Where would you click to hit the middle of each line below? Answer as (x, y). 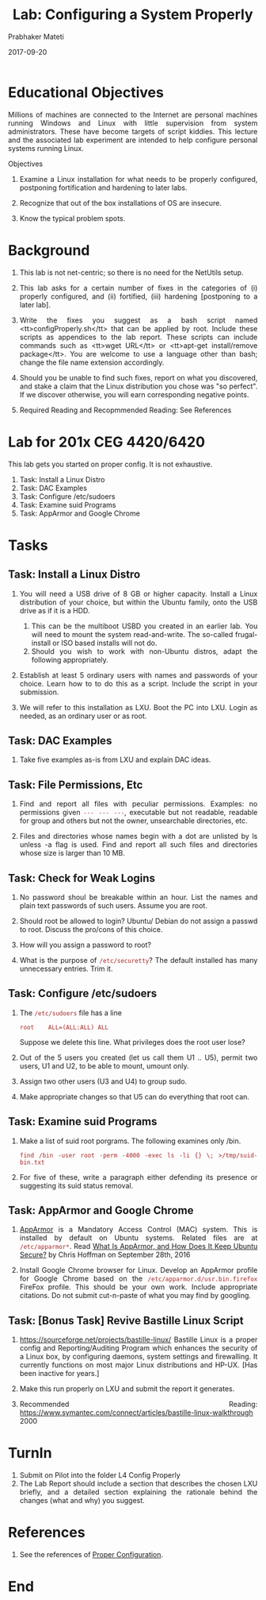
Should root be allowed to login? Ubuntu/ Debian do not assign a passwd (139, 921)
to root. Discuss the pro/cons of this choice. (91, 929)
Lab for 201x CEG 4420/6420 (106, 442)
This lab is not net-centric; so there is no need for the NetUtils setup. (131, 272)
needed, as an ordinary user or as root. (83, 716)
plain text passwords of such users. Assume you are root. (114, 906)
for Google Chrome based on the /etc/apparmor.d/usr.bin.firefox (139, 1279)
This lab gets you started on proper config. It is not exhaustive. (110, 464)
